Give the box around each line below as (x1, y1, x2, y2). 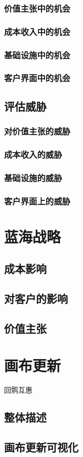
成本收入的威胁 (4, 148, 62, 160)
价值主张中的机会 (4, 2, 70, 14)
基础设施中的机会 (4, 48, 70, 61)
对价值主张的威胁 (4, 125, 70, 137)
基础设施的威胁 (4, 171, 62, 184)
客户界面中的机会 (4, 72, 70, 84)
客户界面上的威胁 (4, 194, 70, 207)
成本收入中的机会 (4, 25, 70, 38)
